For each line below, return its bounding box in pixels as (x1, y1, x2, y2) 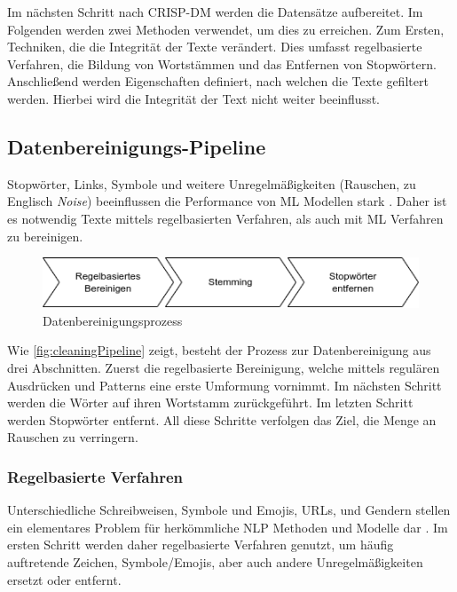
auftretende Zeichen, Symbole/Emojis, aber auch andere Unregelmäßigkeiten (7, 552, 423, 571)
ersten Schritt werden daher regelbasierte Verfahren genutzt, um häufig (7, 535, 394, 554)
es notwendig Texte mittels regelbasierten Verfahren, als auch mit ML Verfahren (7, 209, 444, 227)
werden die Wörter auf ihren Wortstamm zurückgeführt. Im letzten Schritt (7, 393, 414, 412)
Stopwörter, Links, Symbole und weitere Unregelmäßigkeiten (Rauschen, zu (7, 174, 416, 193)
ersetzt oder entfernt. (7, 570, 122, 588)
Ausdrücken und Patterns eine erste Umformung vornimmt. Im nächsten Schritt (7, 375, 442, 394)
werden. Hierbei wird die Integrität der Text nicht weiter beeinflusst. (7, 89, 380, 107)
